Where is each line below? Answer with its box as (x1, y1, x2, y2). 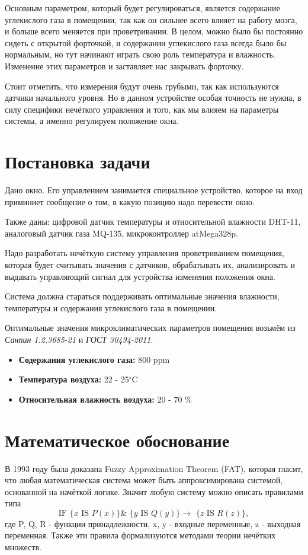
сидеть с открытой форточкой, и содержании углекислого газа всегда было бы (5, 36, 287, 49)
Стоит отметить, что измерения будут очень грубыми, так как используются (5, 79, 279, 92)
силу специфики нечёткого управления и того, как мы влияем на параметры (5, 103, 279, 115)
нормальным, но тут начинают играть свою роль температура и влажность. (5, 48, 275, 60)
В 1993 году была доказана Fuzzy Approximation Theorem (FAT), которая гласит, (5, 462, 303, 474)
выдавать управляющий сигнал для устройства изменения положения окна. (5, 270, 275, 282)
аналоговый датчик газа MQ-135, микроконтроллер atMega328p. (5, 227, 238, 239)
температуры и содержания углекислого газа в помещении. (5, 301, 217, 314)
